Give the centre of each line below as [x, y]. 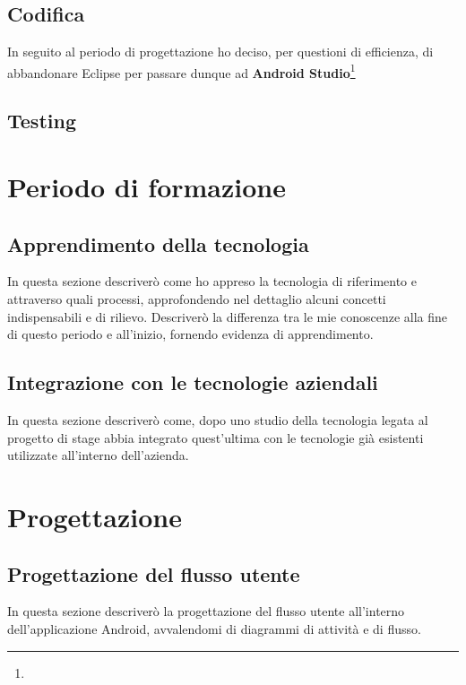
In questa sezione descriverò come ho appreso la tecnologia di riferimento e [212, 281]
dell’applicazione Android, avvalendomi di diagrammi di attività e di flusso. [214, 628]
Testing [42, 121]
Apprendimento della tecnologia [158, 243]
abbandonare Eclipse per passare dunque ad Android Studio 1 [181, 71]
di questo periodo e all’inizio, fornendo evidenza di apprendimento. [190, 334]
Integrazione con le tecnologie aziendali [193, 382]
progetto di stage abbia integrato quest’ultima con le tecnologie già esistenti [216, 437]
